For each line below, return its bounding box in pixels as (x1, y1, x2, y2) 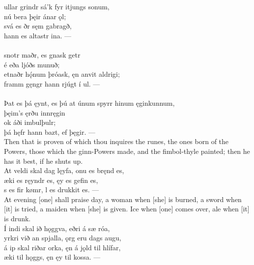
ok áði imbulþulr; (4, 117, 56, 127)
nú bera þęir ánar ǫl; (4, 11, 66, 21)
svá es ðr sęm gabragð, (4, 21, 72, 31)
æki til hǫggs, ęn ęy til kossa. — (4, 252, 101, 262)
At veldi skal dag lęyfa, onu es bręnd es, (4, 165, 124, 176)
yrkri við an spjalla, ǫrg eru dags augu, (4, 233, 121, 243)
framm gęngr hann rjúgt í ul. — (4, 78, 100, 88)
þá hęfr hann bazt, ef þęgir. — (4, 126, 95, 137)
